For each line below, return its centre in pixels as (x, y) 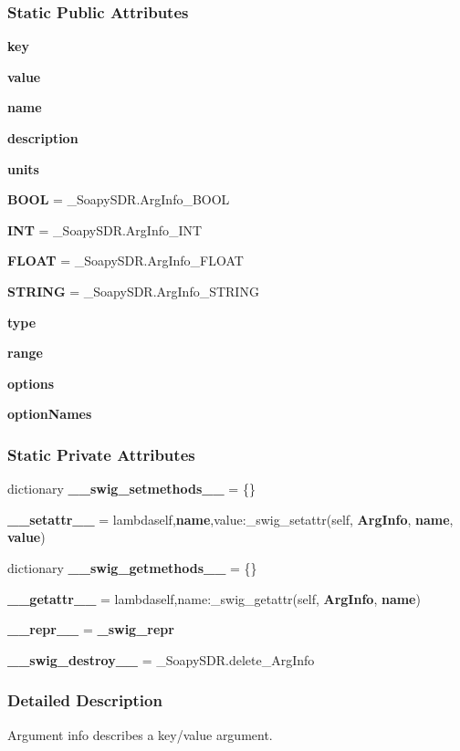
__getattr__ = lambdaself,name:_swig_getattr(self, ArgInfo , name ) (214, 598)
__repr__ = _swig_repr (91, 629)
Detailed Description (85, 700)
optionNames (50, 414)
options (31, 383)
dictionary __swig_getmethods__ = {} (132, 567)
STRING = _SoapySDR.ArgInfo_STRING (133, 291)
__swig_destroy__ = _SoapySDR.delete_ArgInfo (161, 659)
